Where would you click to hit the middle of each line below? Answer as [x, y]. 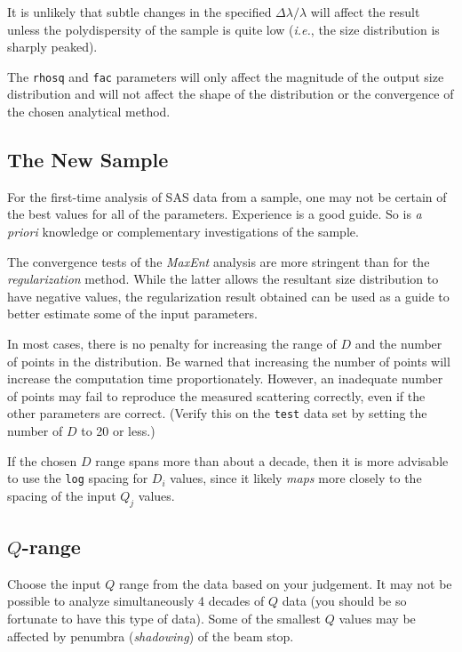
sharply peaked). [52, 47]
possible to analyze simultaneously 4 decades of [136, 601]
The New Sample [88, 160]
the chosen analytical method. [89, 112]
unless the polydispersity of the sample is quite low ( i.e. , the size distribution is [223, 29]
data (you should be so [344, 601]
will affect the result [365, 12]
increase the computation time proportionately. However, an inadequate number [225, 378]
